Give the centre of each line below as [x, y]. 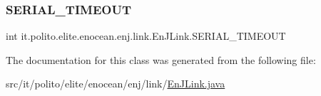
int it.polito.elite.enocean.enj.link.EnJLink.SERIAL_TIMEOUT [146, 36]
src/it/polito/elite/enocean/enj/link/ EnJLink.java [116, 84]
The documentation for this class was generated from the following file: [161, 59]
